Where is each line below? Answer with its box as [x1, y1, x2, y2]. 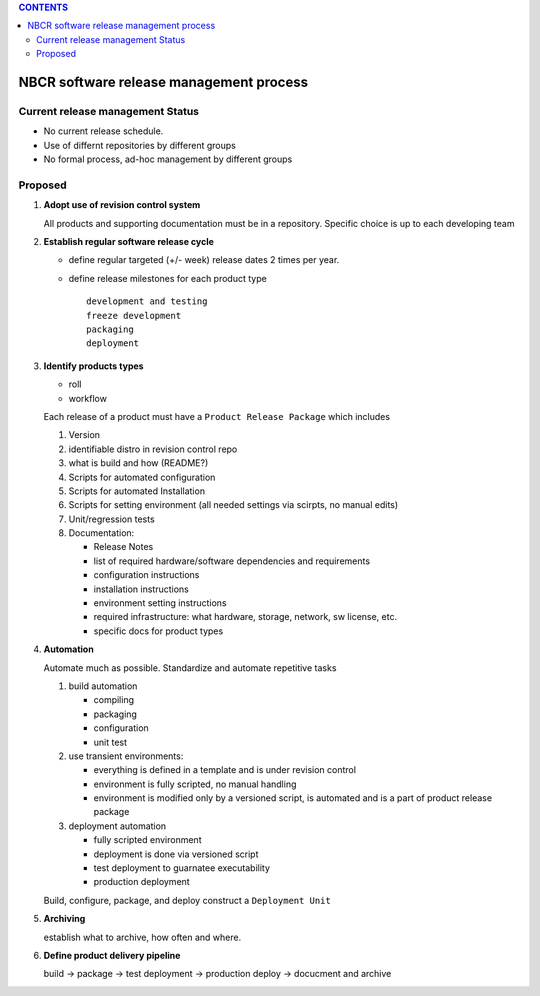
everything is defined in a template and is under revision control [93, 764, 357, 776]
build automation [68, 680, 138, 692]
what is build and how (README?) [68, 457, 209, 469]
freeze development [86, 310, 182, 321]
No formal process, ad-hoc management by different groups [43, 153, 293, 165]
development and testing [86, 296, 208, 307]
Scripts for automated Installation [68, 485, 205, 497]
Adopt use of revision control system [43, 199, 201, 211]
